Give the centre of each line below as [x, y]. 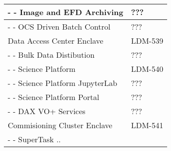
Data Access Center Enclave [56, 41]
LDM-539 [147, 41]
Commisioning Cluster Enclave [60, 125]
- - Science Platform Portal [54, 97]
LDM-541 [147, 125]
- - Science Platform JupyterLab [63, 83]
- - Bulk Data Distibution [51, 55]
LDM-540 [147, 69]
